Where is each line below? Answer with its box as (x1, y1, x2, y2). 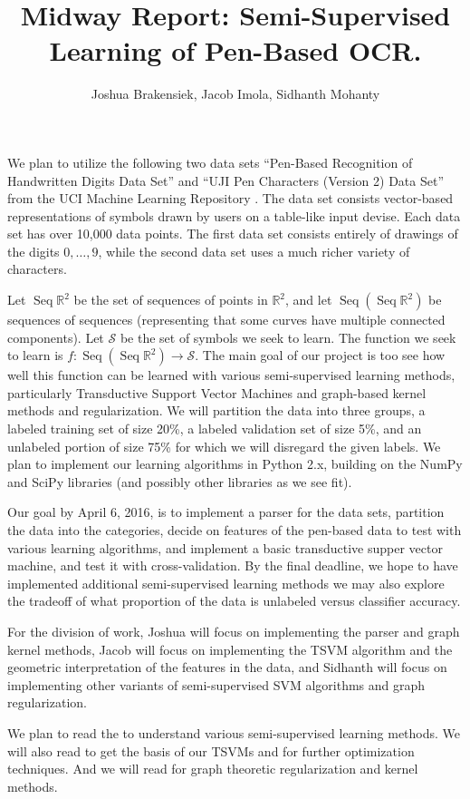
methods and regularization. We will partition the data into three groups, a (7, 401, 426, 420)
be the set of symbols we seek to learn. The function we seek (120, 327, 456, 346)
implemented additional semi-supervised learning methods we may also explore (7, 573, 445, 592)
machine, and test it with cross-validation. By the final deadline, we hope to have (7, 556, 458, 575)
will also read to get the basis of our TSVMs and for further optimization (7, 741, 415, 760)
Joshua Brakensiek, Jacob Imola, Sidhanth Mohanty (91, 84, 380, 103)
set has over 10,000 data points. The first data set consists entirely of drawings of (7, 224, 458, 243)
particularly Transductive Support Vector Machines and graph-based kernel (7, 383, 427, 402)
